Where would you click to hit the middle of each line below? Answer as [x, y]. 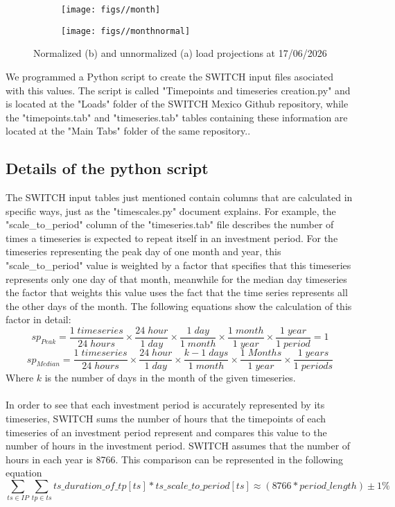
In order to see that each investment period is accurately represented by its [165, 405]
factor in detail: [38, 319]
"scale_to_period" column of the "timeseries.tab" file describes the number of [170, 224]
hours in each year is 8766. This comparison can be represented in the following [175, 459]
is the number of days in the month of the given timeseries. [170, 378]
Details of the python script [107, 168]
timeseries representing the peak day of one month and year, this [143, 251]
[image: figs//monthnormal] [126, 31]
